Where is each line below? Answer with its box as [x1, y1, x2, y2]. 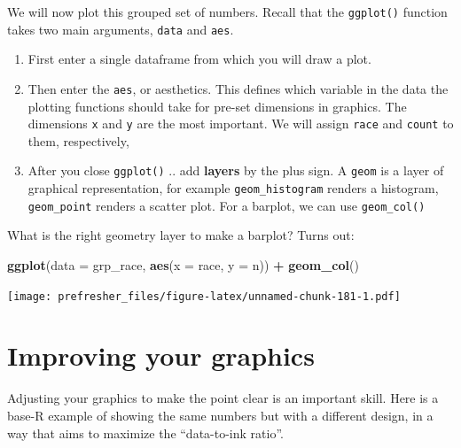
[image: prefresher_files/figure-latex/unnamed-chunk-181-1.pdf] [7, 290, 401, 303]
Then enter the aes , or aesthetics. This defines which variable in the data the [27, 79, 449, 97]
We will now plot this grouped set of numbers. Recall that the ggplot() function [7, 3, 448, 20]
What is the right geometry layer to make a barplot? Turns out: [7, 226, 355, 244]
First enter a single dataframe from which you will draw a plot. [27, 50, 371, 68]
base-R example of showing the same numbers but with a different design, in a [7, 406, 434, 424]
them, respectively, [27, 131, 129, 150]
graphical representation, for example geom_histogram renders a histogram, [27, 179, 439, 197]
